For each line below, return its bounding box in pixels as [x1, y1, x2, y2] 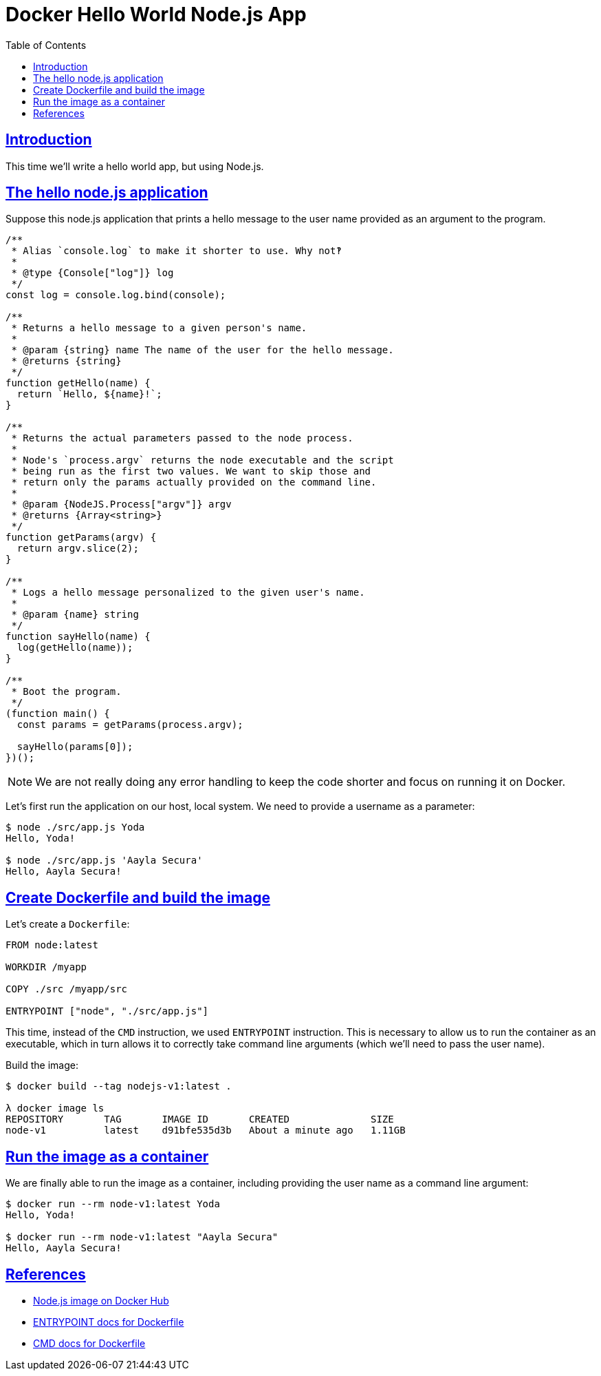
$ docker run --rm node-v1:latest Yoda [6, 1198, 220, 1210]
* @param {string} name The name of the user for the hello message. [11, 344, 394, 356]
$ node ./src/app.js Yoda [6, 822, 145, 833]
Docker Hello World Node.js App [6, 3, 307, 26]
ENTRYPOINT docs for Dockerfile [33, 1315, 184, 1328]
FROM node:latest [6, 939, 98, 951]
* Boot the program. [11, 686, 122, 698]
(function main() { [6, 708, 110, 720]
